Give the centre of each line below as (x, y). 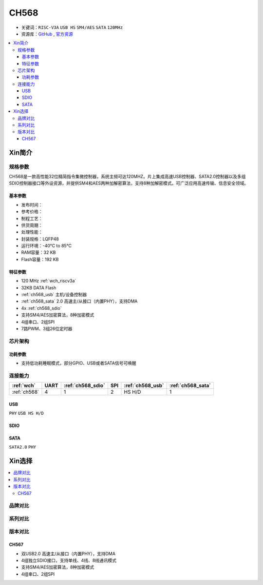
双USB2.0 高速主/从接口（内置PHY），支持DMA (68, 553)
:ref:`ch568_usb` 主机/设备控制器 (54, 295)
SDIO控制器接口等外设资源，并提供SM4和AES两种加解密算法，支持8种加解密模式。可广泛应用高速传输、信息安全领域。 (129, 183)
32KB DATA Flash (39, 287)
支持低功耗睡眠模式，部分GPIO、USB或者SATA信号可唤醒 (79, 363)
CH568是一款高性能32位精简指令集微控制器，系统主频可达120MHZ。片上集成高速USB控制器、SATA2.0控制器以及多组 (127, 176)
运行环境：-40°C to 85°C (47, 246)
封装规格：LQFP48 (40, 239)
